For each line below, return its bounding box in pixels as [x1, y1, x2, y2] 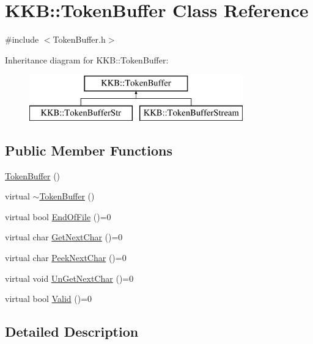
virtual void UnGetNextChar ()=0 [5, 271, 134, 284]
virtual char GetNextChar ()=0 [5, 231, 123, 243]
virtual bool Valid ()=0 [5, 292, 92, 305]
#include [5, 33, 39, 46]
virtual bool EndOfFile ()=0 [5, 210, 111, 223]
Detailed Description [5, 322, 139, 341]
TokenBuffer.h [53, 33, 106, 46]
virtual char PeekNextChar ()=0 [5, 251, 127, 264]
